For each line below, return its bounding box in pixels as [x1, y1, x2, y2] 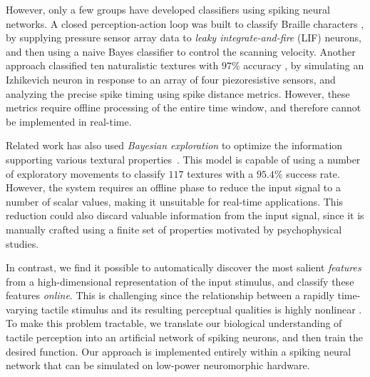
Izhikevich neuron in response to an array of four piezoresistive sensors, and [6, 71, 336, 86]
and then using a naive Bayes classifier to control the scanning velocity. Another [6, 44, 356, 59]
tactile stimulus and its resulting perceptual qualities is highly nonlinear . [41, 301, 362, 316]
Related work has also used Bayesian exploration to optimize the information [6, 138, 343, 153]
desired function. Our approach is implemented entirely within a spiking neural [6, 343, 351, 358]
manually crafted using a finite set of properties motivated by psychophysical [6, 221, 342, 236]
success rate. [286, 166, 340, 181]
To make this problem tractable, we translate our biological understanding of [6, 316, 342, 331]
